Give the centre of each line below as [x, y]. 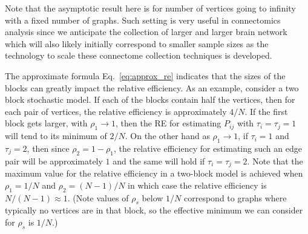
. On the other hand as [167, 136]
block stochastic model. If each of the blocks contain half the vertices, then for [150, 99]
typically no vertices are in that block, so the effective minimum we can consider [154, 210]
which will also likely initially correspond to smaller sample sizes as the [137, 43]
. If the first [266, 111]
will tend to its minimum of [56, 136]
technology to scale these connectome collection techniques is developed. [139, 55]
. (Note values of [98, 197]
